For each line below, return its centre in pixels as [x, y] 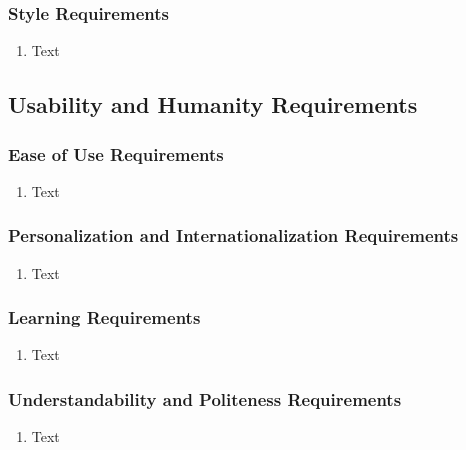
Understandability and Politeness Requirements [205, 398]
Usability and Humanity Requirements [213, 104]
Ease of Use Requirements [116, 153]
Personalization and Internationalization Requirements [233, 235]
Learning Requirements [104, 317]
